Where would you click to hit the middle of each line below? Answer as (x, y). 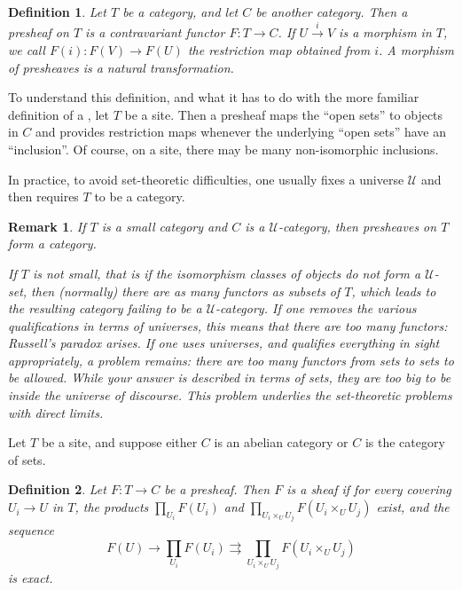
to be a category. (140, 197)
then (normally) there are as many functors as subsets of (186, 291)
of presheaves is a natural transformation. (121, 67)
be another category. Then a (332, 12)
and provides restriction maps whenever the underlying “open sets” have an (241, 132)
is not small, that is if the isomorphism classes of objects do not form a (227, 273)
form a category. (52, 244)
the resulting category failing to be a (105, 308)
